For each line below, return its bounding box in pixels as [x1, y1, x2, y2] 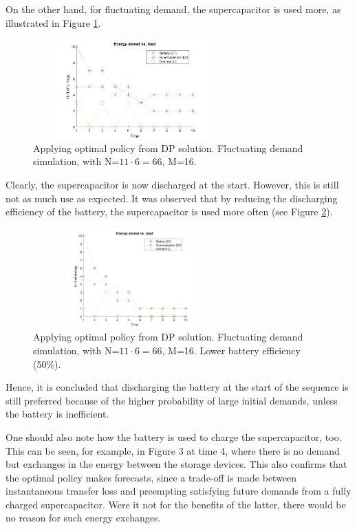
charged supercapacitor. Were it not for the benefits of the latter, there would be [6, 497, 346, 511]
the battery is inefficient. [6, 407, 109, 421]
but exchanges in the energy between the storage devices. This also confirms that [6, 457, 347, 471]
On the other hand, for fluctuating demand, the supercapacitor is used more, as [6, 2, 341, 16]
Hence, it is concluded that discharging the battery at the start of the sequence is [6, 380, 349, 394]
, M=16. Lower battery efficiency [162, 343, 301, 357]
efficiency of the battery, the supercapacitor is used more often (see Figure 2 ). [6, 204, 333, 219]
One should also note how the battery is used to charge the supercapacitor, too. [6, 429, 342, 444]
